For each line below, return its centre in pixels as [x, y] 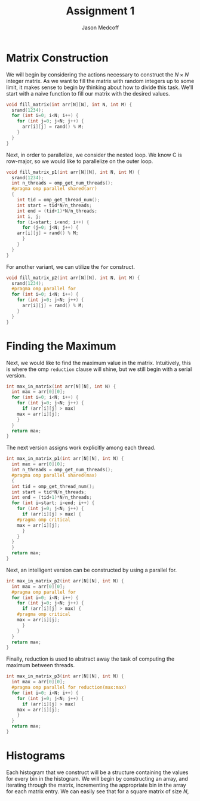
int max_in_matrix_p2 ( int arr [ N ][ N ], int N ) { [65, 581]
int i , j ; [29, 216]
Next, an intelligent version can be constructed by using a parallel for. [92, 570]
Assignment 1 [100, 11]
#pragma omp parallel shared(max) [54, 475]
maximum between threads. [41, 665]
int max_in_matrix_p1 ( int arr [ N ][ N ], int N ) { [65, 459]
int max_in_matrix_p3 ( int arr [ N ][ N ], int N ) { [65, 676]
